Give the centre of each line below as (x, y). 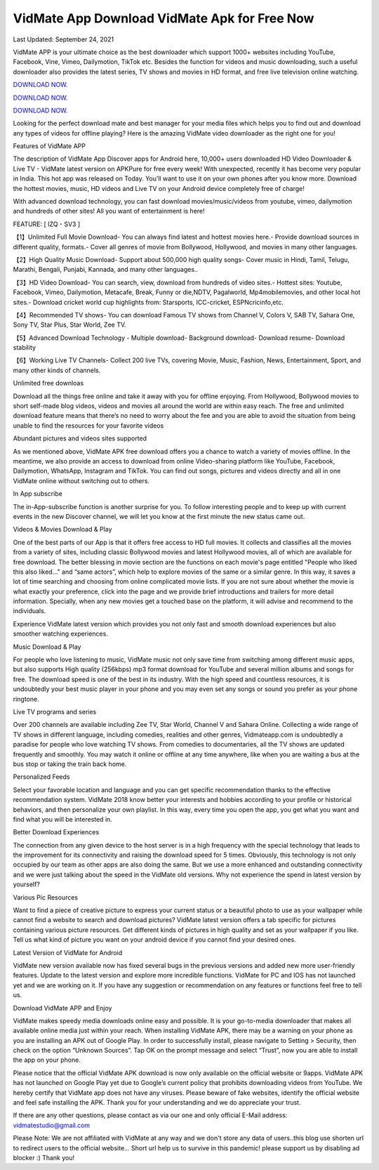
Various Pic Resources (46, 897)
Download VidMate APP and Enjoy (62, 1008)
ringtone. (26, 699)
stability (25, 348)
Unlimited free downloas (48, 383)
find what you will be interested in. (62, 819)
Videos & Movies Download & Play (62, 530)
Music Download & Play (47, 647)
